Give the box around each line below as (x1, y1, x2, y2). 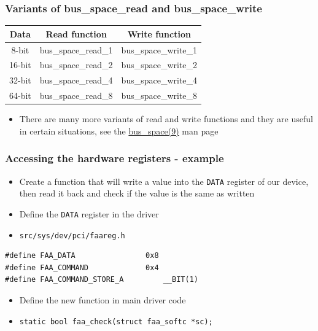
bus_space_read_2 (39, 58, 113, 71)
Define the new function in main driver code (19, 293, 186, 306)
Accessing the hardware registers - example (5, 150, 224, 166)
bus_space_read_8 (39, 89, 113, 102)
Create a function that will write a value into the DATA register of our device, (19, 174, 309, 187)
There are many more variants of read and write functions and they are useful (19, 112, 313, 125)
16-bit (9, 58, 31, 71)
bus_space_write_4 (121, 74, 198, 87)
